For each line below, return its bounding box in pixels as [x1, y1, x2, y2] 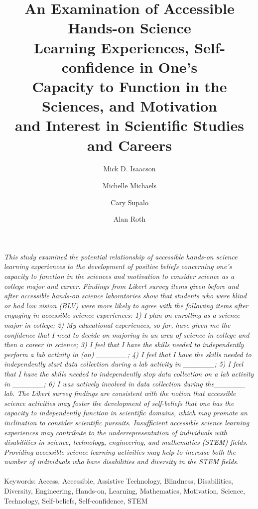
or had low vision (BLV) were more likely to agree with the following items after [4, 300, 249, 310]
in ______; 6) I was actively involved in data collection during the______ [4, 378, 246, 388]
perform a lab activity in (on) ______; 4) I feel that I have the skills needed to [4, 349, 252, 359]
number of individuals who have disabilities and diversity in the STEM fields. [4, 456, 239, 467]
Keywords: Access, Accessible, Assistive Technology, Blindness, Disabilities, [4, 476, 233, 486]
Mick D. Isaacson [103, 163, 156, 174]
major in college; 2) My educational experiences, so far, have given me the [4, 319, 231, 330]
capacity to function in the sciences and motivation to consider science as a [4, 271, 235, 281]
